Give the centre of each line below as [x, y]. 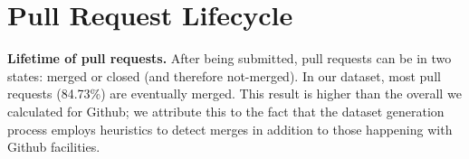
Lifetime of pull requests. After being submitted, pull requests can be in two [230, 58]
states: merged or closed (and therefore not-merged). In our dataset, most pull [224, 75]
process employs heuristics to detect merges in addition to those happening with [230, 129]
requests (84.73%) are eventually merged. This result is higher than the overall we [234, 94]
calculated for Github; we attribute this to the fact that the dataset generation [226, 111]
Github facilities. [54, 147]
